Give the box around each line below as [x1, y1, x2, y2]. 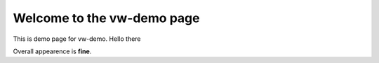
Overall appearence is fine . [13, 47, 92, 55]
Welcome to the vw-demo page [13, 10, 200, 26]
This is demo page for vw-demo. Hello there [13, 35, 141, 43]
